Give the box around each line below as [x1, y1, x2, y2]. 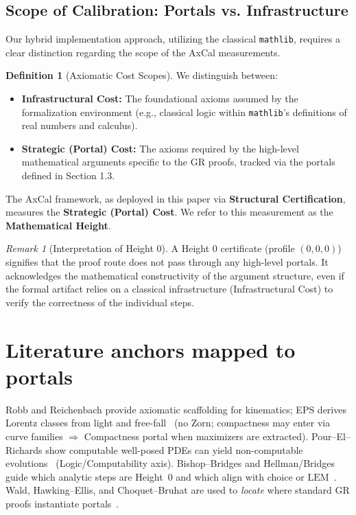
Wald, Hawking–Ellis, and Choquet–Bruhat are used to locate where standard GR [5, 483, 350, 497]
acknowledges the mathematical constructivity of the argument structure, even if [5, 268, 344, 282]
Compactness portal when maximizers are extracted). [84, 428, 309, 443]
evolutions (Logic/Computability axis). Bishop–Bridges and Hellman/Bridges [5, 456, 335, 470]
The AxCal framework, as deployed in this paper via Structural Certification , [5, 191, 346, 205]
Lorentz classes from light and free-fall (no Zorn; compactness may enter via [5, 415, 331, 430]
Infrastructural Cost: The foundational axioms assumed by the [21, 91, 298, 106]
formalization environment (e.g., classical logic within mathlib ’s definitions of [21, 104, 347, 119]
